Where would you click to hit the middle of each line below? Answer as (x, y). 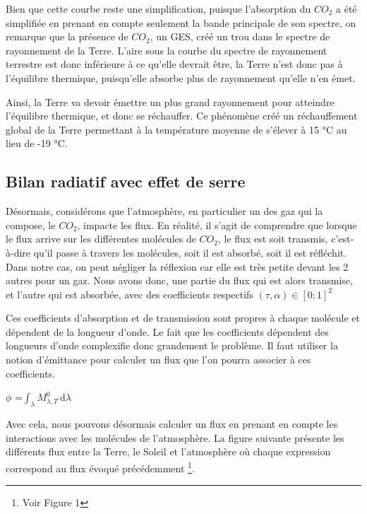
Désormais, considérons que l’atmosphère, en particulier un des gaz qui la (164, 211)
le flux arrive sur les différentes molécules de (101, 239)
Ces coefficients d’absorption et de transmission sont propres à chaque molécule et (183, 318)
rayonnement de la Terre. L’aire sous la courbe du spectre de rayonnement (167, 50)
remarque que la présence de (67, 36)
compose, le (31, 224)
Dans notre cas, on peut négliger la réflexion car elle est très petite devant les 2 (177, 266)
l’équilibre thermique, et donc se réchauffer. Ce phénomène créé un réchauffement (182, 116)
